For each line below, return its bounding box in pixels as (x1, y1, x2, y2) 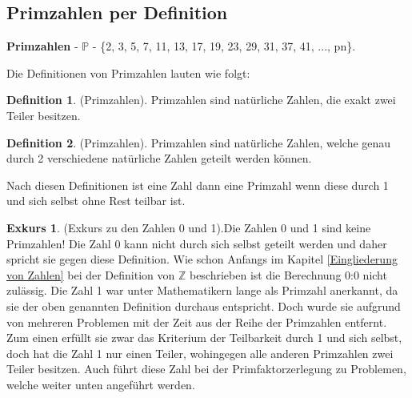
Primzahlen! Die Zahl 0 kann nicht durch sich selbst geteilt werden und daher (6, 235, 387, 251)
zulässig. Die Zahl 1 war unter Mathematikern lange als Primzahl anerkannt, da (6, 282, 398, 299)
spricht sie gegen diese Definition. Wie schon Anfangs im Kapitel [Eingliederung (6, 251, 398, 267)
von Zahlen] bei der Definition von (6, 266, 175, 283)
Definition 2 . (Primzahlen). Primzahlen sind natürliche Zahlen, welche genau (6, 134, 391, 151)
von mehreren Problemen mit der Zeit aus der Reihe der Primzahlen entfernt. (6, 313, 387, 330)
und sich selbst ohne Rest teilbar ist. (6, 192, 186, 209)
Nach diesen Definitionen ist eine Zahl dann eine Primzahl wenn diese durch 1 (6, 176, 389, 193)
